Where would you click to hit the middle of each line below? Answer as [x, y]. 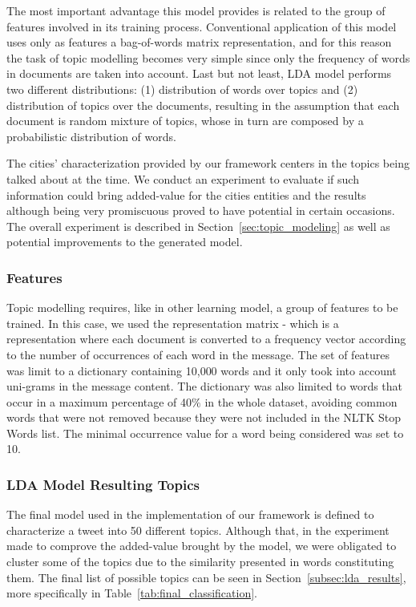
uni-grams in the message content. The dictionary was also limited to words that [205, 386]
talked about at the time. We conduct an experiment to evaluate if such [183, 178]
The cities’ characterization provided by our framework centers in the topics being [208, 163]
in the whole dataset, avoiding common [301, 401]
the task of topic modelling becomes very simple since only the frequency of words [208, 57]
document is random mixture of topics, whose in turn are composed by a [185, 121]
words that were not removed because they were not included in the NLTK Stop [204, 417]
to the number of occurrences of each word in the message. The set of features [198, 354]
